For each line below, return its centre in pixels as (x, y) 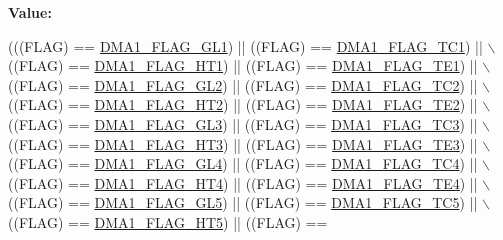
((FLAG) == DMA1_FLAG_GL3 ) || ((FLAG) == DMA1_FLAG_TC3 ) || (243, 123)
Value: (30, 12)
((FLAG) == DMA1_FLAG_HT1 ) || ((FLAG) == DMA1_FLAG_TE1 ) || (243, 65)
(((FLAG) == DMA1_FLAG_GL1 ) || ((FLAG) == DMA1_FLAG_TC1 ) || (245, 45)
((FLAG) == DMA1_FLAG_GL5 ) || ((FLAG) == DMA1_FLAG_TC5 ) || (243, 202)
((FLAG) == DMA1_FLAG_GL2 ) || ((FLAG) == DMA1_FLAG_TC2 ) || (243, 84)
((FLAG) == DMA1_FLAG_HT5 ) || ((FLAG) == (168, 221)
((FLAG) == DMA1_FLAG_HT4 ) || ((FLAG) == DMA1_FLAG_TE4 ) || (243, 182)
